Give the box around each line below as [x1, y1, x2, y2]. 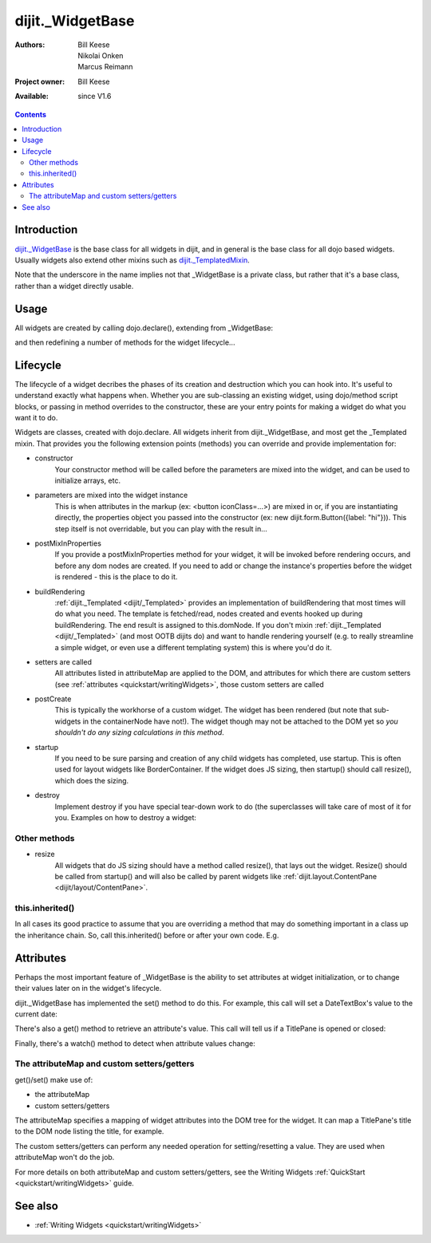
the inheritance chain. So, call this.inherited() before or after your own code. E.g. [14, 930, 279, 940]
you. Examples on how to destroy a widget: [54, 812, 197, 822]
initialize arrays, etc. [54, 475, 121, 486]
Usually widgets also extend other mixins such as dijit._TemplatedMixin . [14, 255, 251, 265]
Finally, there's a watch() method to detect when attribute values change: [14, 1038, 255, 1048]
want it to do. [14, 413, 58, 423]
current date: [14, 1009, 57, 1019]
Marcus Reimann [77, 62, 133, 72]
